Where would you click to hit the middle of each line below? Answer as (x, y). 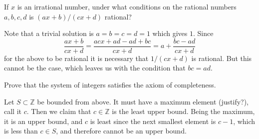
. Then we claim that (59, 111)
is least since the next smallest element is (153, 121)
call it (13, 111)
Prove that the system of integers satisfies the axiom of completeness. (110, 85)
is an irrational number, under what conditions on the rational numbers (127, 6)
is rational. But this (222, 58)
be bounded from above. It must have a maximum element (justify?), (143, 101)
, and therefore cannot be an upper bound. (121, 131)
